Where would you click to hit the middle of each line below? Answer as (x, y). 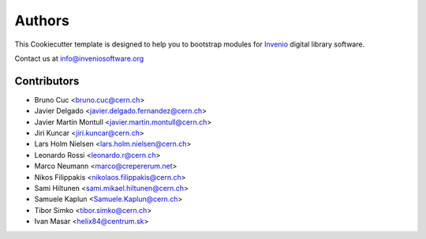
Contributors (47, 81)
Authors (42, 21)
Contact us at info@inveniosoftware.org (79, 58)
